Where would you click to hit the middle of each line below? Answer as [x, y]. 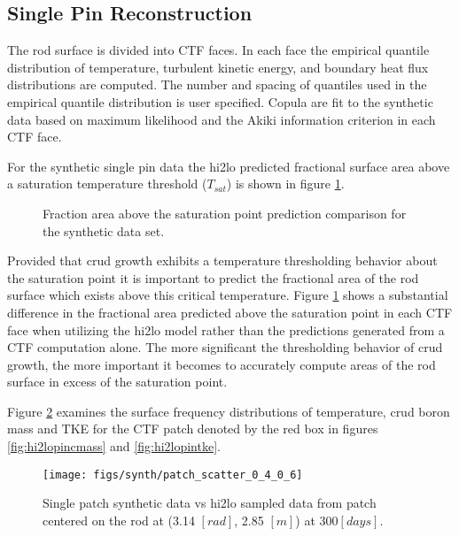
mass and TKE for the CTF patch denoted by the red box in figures [193, 429]
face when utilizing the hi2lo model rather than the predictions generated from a [226, 329]
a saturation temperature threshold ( [107, 184]
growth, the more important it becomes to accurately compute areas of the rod [222, 364]
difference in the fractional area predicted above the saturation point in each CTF [230, 312]
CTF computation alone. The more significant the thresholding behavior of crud [225, 347]
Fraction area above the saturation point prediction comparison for [225, 213]
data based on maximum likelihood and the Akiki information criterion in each [222, 119]
